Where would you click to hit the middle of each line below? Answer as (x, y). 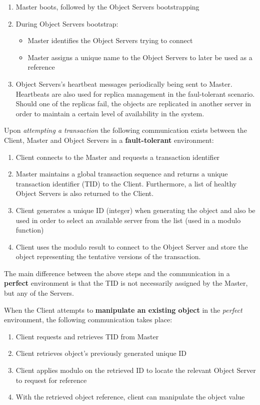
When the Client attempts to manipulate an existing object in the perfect (123, 310)
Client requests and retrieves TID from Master (87, 336)
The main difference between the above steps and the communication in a (117, 273)
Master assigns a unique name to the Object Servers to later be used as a (140, 57)
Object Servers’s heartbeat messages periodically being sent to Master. (124, 83)
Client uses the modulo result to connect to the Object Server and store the (132, 246)
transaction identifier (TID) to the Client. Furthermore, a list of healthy (126, 183)
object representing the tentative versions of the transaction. (108, 256)
